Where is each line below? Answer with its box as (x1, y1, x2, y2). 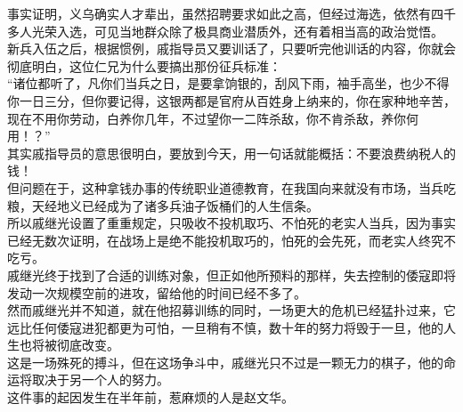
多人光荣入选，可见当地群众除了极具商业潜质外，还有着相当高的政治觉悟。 (7, 21, 443, 40)
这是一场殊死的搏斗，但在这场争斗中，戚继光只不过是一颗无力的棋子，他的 (7, 352, 443, 371)
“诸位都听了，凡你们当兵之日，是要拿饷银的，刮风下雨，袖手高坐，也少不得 (7, 74, 450, 93)
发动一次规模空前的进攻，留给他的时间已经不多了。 (7, 283, 306, 302)
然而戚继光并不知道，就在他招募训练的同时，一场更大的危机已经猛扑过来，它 (7, 301, 456, 319)
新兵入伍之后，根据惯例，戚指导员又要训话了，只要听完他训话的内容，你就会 (7, 39, 456, 58)
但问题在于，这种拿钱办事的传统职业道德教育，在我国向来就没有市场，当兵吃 (7, 178, 456, 197)
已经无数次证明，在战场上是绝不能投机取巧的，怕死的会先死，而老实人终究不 (7, 230, 456, 249)
